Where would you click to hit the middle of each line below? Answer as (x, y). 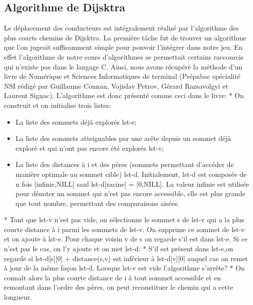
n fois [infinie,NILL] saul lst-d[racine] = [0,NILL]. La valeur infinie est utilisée (132, 184)
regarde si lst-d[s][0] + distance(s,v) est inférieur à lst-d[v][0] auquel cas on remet (126, 258)
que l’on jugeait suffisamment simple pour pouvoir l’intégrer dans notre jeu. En (123, 47)
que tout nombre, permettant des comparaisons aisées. (97, 203)
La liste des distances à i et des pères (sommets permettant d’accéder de (125, 164)
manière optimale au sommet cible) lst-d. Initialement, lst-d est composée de (131, 174)
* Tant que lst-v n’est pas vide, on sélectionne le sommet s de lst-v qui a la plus (124, 220)
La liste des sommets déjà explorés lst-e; (76, 121)
